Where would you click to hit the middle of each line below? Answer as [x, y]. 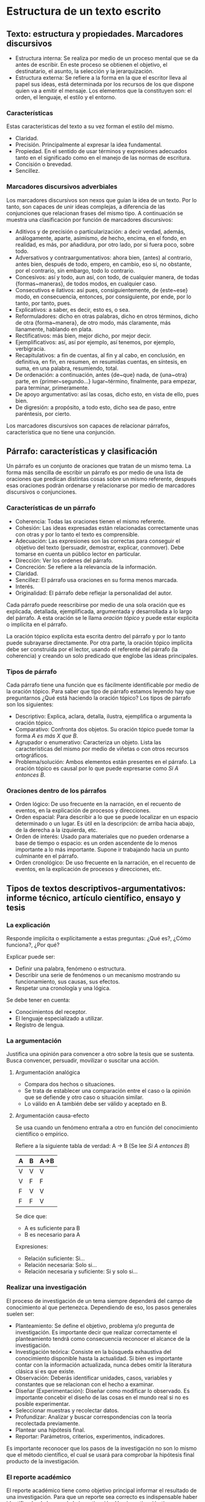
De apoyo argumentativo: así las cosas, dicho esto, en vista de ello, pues [107, 394]
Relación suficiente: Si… [54, 1259]
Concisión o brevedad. [44, 164]
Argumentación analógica [48, 1073]
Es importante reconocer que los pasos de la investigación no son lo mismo [102, 1448]
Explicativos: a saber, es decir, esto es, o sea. [73, 309]
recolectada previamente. [47, 1423]
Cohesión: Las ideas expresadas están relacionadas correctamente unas [107, 527]
